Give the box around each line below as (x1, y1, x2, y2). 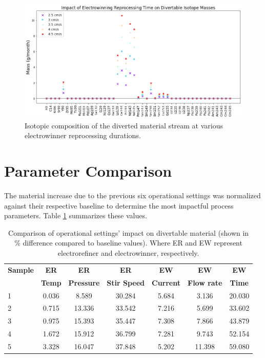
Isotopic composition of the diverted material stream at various (25, 120, 223, 130)
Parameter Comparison (4, 160, 172, 181)
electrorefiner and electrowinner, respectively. (57, 248, 199, 258)
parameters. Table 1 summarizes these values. (4, 210, 147, 221)
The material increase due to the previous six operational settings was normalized (4, 190, 261, 201)
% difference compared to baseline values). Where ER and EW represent (14, 237, 242, 248)
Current (152, 277, 180, 288)
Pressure (68, 277, 100, 288)
